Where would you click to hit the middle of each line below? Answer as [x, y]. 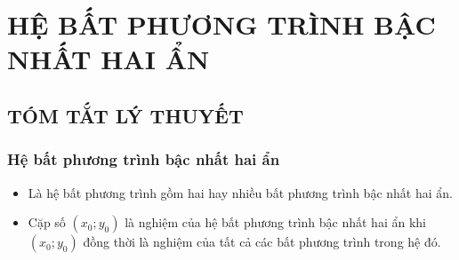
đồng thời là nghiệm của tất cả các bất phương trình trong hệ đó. [262, 242]
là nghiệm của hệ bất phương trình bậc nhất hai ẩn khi [275, 222]
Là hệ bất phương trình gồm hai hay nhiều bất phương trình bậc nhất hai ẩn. [240, 192]
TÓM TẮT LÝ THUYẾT [125, 115]
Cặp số [47, 222]
